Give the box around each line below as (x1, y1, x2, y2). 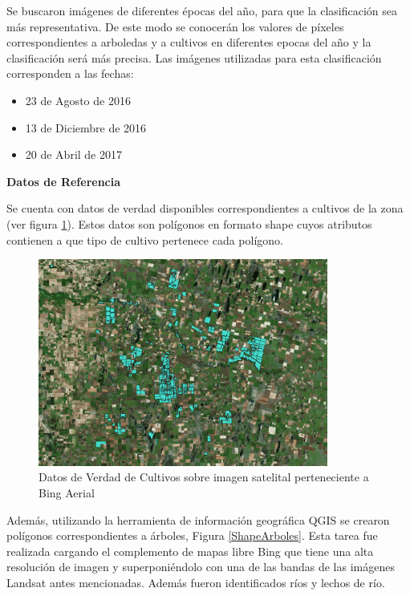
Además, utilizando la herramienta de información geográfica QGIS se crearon (6, 511, 390, 528)
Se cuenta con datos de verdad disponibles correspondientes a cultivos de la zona (6, 200, 404, 217)
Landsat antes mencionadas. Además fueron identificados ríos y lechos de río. (6, 574, 385, 590)
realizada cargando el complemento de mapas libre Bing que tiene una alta (6, 542, 374, 559)
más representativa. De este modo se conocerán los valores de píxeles (6, 18, 344, 34)
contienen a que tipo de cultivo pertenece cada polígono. (6, 231, 283, 248)
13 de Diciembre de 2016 (25, 119, 147, 136)
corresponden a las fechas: (6, 65, 134, 82)
